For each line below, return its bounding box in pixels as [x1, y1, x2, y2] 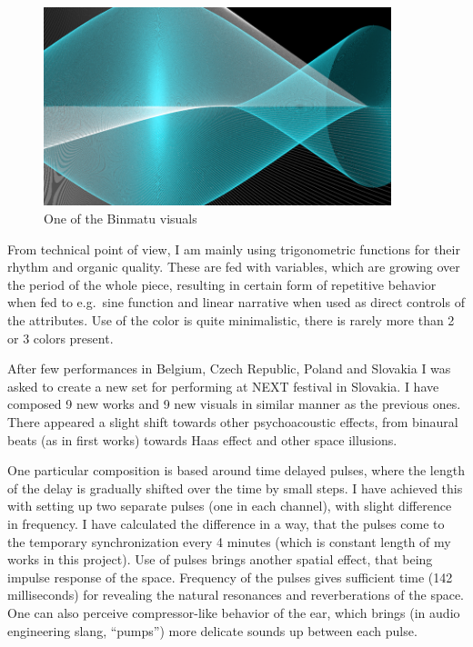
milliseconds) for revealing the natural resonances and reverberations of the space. [7, 585, 465, 604]
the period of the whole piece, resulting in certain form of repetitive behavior [7, 274, 437, 294]
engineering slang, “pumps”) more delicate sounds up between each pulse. [7, 621, 418, 640]
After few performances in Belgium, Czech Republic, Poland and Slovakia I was [7, 359, 451, 378]
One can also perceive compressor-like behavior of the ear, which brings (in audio [7, 602, 460, 622]
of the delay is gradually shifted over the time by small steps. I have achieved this [7, 478, 463, 497]
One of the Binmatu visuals [44, 209, 197, 228]
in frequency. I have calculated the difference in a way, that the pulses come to [7, 513, 445, 533]
